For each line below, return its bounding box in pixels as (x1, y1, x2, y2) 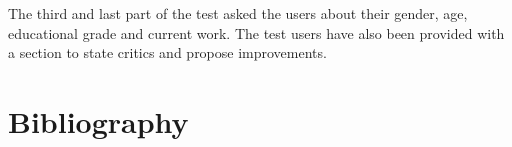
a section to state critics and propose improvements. (8, 42, 327, 63)
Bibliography (8, 100, 189, 141)
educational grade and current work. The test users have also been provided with (8, 22, 505, 43)
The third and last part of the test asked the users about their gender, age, (8, 3, 468, 23)
